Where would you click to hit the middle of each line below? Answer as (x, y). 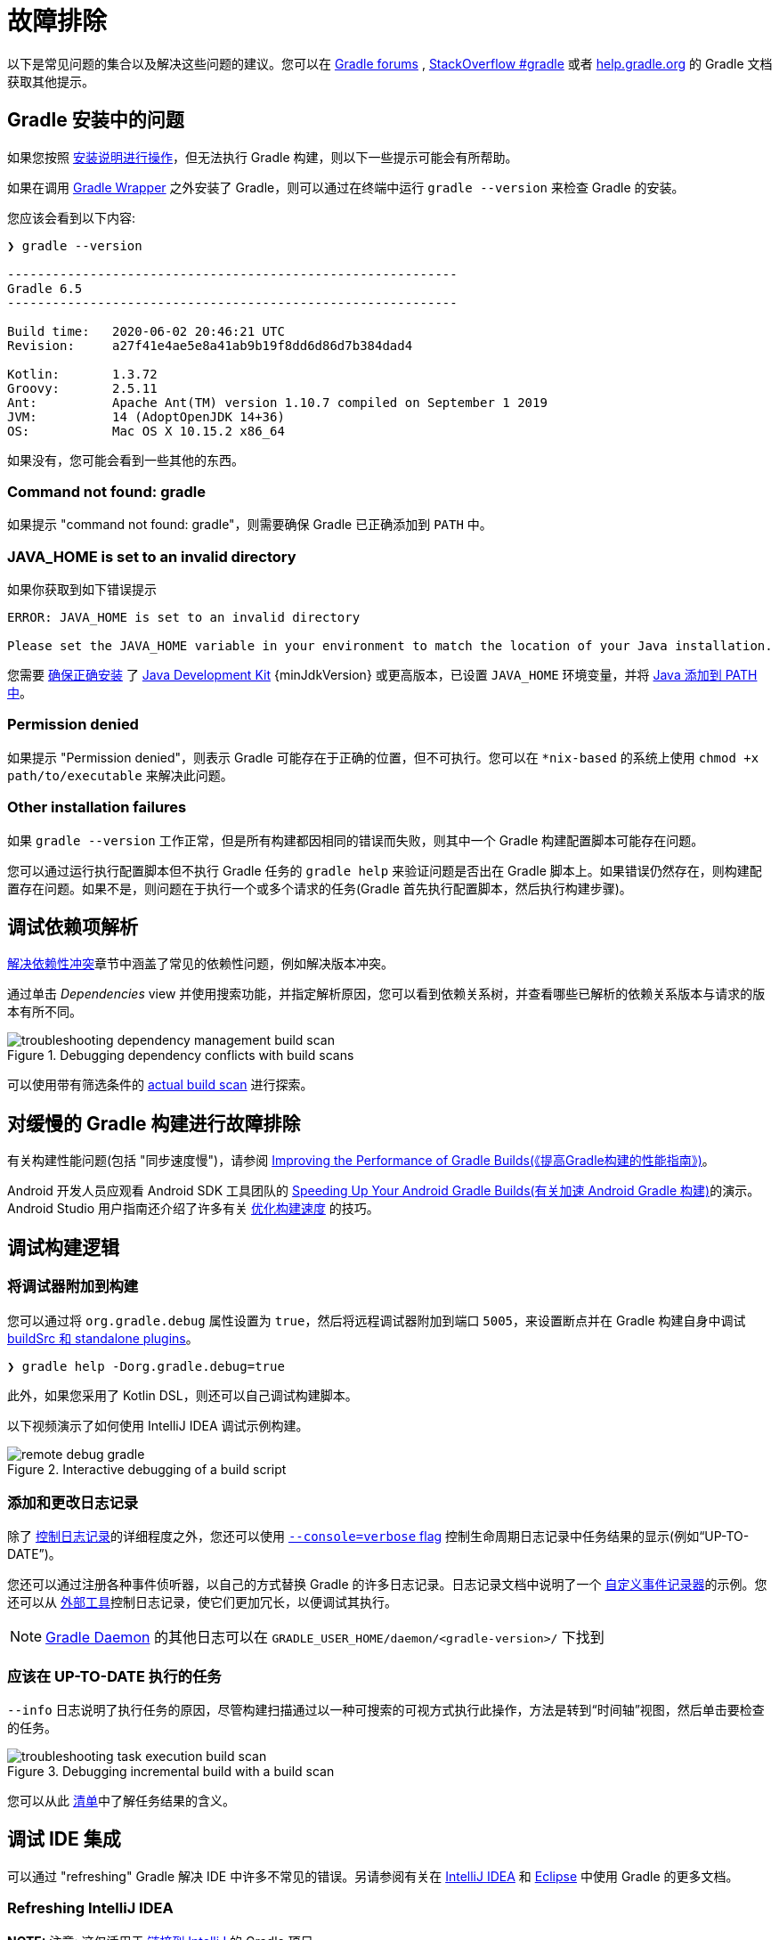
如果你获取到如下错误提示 (82, 590)
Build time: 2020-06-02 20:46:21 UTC (146, 331)
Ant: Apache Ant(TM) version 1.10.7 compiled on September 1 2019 (277, 402)
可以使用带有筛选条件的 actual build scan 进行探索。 (160, 1085)
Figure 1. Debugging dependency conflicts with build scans (181, 1056)
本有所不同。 (45, 1012)
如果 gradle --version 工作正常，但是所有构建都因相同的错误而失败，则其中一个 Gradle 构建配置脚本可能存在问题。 (356, 840)
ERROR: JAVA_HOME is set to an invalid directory (184, 618)
